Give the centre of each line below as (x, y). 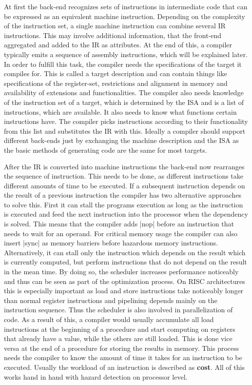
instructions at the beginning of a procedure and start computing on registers (120, 329)
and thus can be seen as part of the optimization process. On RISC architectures (125, 281)
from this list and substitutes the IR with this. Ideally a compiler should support (125, 131)
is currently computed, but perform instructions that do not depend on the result (126, 262)
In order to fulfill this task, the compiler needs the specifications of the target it (123, 64)
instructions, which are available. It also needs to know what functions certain (120, 111)
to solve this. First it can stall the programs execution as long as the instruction (124, 204)
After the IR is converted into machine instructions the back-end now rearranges (124, 166)
